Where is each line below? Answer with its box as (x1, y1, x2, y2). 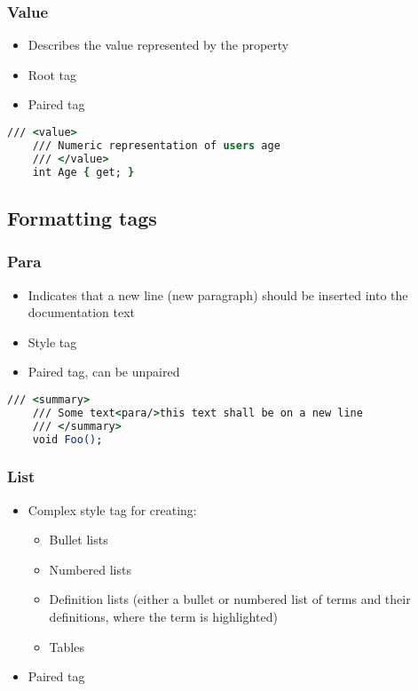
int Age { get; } (32, 165, 135, 179)
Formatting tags (7, 203, 157, 231)
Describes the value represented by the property (28, 36, 289, 54)
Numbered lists (49, 560, 131, 578)
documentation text (28, 303, 135, 322)
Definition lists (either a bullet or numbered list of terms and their (49, 590, 411, 608)
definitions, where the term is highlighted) (49, 607, 278, 625)
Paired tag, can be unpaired (28, 362, 180, 381)
